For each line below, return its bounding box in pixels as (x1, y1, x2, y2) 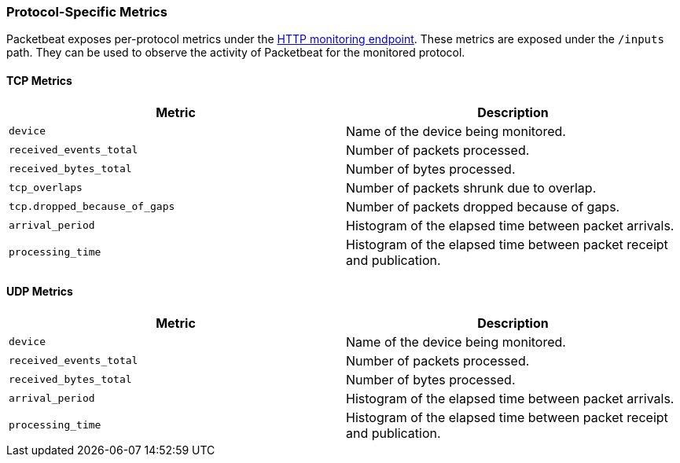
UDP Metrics (6, 285, 73, 299)
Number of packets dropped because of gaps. (346, 198, 620, 215)
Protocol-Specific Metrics (6, 4, 167, 20)
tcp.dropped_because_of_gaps (9, 200, 175, 213)
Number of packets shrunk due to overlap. (346, 179, 597, 196)
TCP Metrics (6, 73, 72, 87)
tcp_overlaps (9, 182, 83, 194)
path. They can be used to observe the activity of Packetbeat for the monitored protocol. (6, 46, 465, 60)
